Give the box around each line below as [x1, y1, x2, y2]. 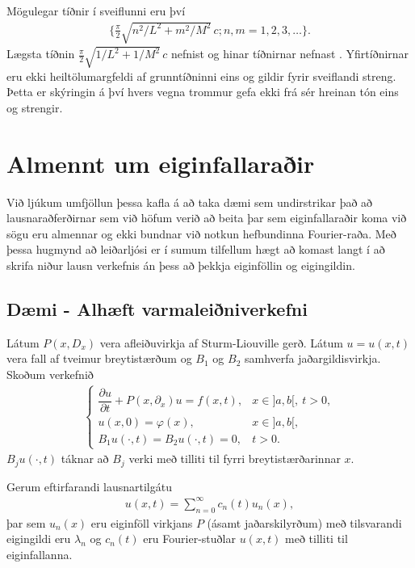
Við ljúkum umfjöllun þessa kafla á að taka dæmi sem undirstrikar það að [6, 193, 373, 210]
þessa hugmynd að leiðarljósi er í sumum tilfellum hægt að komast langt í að [6, 241, 385, 258]
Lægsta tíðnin [6, 45, 75, 62]
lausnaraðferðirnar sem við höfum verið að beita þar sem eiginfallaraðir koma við [6, 209, 407, 226]
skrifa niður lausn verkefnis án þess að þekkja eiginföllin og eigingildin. [6, 257, 355, 273]
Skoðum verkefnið [6, 365, 94, 382]
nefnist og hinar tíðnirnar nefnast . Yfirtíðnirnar [171, 45, 409, 62]
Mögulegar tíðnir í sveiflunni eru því [6, 2, 186, 19]
